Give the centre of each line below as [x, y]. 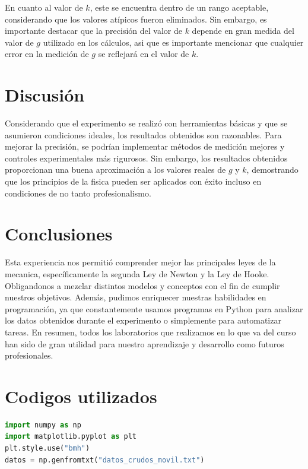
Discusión [45, 95]
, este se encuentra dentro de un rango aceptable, [179, 7]
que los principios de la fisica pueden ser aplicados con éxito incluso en [133, 181]
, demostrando [272, 169]
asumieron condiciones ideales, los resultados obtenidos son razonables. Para [143, 134]
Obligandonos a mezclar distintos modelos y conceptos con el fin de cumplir [142, 285]
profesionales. [29, 355]
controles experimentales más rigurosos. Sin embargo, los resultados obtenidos [146, 158]
